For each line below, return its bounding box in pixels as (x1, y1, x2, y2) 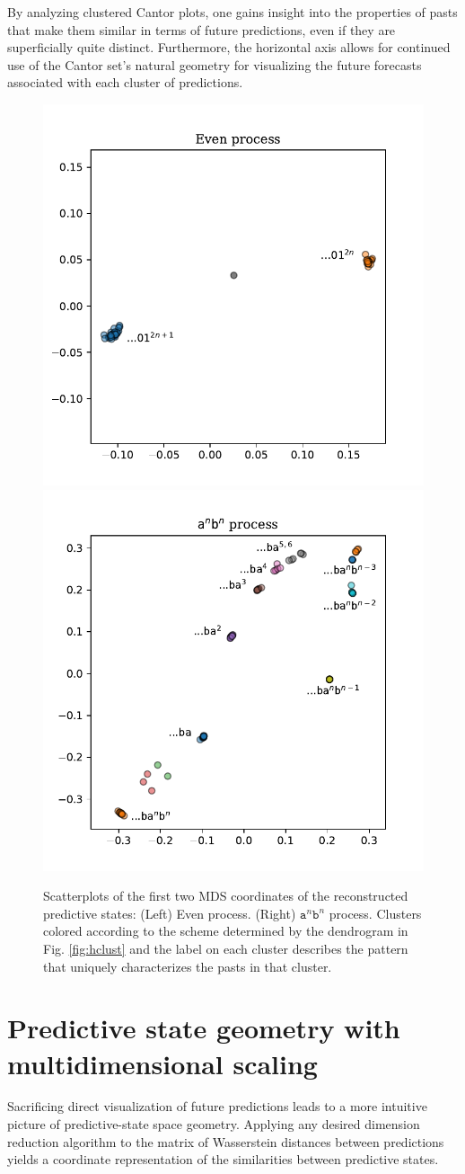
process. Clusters (329, 903, 422, 922)
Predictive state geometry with (7, 1009, 400, 1046)
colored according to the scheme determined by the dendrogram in (43, 921, 408, 940)
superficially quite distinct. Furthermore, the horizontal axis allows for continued (7, 38, 451, 57)
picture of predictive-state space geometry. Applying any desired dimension (7, 1115, 420, 1134)
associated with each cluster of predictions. (7, 73, 243, 92)
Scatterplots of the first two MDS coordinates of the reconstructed (43, 886, 408, 905)
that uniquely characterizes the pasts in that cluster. (43, 956, 332, 975)
